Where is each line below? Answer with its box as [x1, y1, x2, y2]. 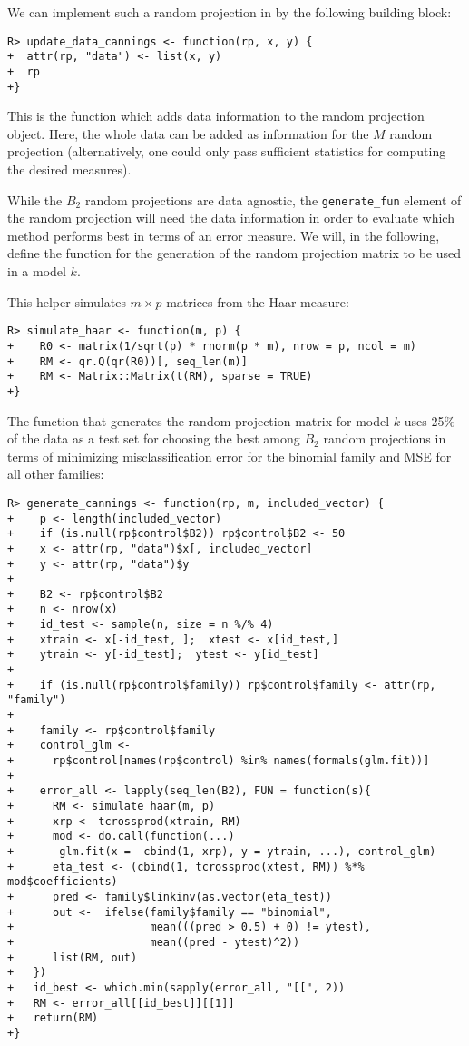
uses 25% [404, 411, 455, 430]
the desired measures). [7, 160, 132, 178]
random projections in [323, 429, 446, 448]
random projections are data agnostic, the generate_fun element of [84, 190, 462, 209]
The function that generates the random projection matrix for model [7, 411, 390, 430]
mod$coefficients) [7, 875, 118, 889]
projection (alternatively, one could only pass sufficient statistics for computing [7, 142, 446, 161]
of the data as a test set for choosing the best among [7, 429, 300, 448]
